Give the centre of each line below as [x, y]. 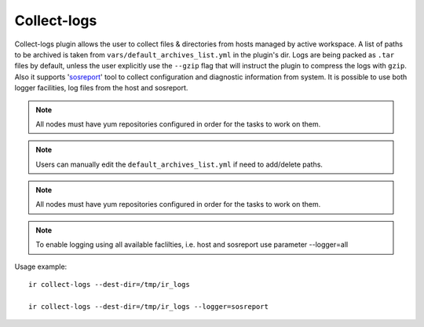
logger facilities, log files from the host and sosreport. [101, 88]
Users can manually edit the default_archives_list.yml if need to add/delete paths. [179, 164]
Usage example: [41, 266]
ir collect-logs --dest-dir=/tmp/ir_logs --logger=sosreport [148, 306]
